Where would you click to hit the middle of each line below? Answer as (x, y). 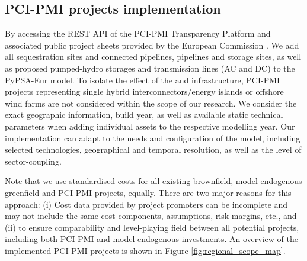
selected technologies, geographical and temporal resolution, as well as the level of (153, 149)
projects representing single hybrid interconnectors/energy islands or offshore (144, 91)
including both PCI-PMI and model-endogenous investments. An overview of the (151, 239)
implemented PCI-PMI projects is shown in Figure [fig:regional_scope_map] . (145, 250)
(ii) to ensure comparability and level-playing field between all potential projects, (152, 227)
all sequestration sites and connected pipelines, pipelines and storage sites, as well (153, 57)
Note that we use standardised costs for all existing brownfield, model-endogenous (153, 181)
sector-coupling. (33, 161)
